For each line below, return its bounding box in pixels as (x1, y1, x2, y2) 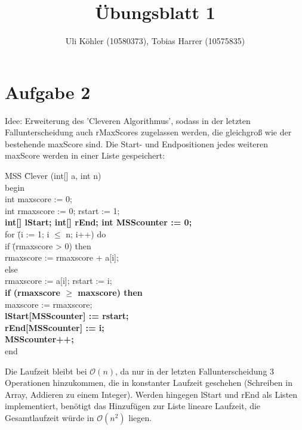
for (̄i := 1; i (5, 228, 50, 240)
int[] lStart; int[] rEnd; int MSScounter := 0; (5, 216, 192, 228)
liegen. (128, 411, 152, 423)
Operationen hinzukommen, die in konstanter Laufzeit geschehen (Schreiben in (5, 376, 292, 389)
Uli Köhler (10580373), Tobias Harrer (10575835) (65, 35, 245, 47)
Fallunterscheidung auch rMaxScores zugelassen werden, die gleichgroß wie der (5, 126, 292, 138)
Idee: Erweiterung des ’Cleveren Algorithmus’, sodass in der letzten (5, 114, 251, 126)
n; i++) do (66, 228, 106, 240)
